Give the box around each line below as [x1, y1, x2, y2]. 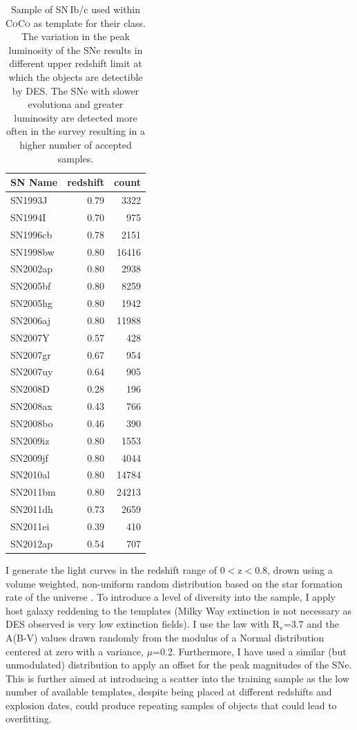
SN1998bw [10, 244, 55, 259]
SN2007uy [10, 364, 53, 379]
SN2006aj [10, 312, 50, 327]
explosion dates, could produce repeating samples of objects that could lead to [6, 698, 337, 712]
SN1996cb [10, 227, 52, 241]
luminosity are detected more [14, 110, 137, 124]
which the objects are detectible [8, 69, 143, 84]
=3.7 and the [283, 617, 339, 631]
